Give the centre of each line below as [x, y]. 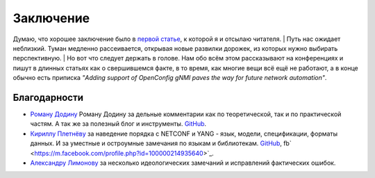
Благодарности [48, 97]
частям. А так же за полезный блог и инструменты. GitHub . [118, 124]
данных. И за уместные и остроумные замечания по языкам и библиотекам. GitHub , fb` [161, 143]
